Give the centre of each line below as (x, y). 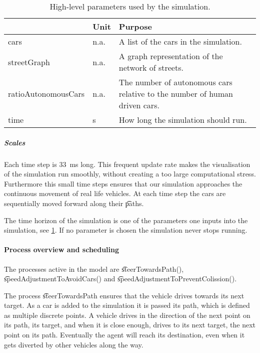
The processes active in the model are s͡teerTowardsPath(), (94, 269)
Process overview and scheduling (62, 249)
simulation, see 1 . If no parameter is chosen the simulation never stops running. (126, 230)
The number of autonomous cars (175, 82)
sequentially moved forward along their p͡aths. (74, 203)
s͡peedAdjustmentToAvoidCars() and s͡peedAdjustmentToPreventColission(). (120, 279)
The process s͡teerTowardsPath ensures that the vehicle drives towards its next (124, 295)
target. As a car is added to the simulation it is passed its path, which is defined (127, 305)
